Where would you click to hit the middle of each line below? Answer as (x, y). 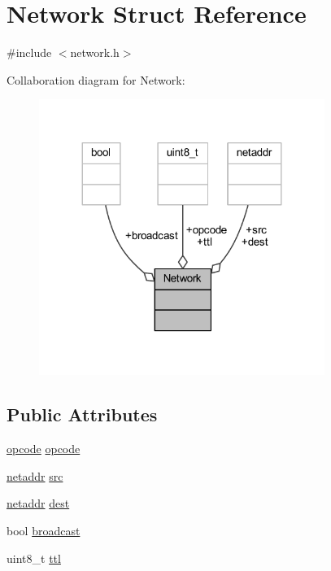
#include (29, 52)
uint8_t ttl (34, 558)
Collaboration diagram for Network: (96, 79)
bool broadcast (44, 531)
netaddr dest (38, 503)
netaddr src (35, 475)
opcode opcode (44, 449)
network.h (95, 52)
